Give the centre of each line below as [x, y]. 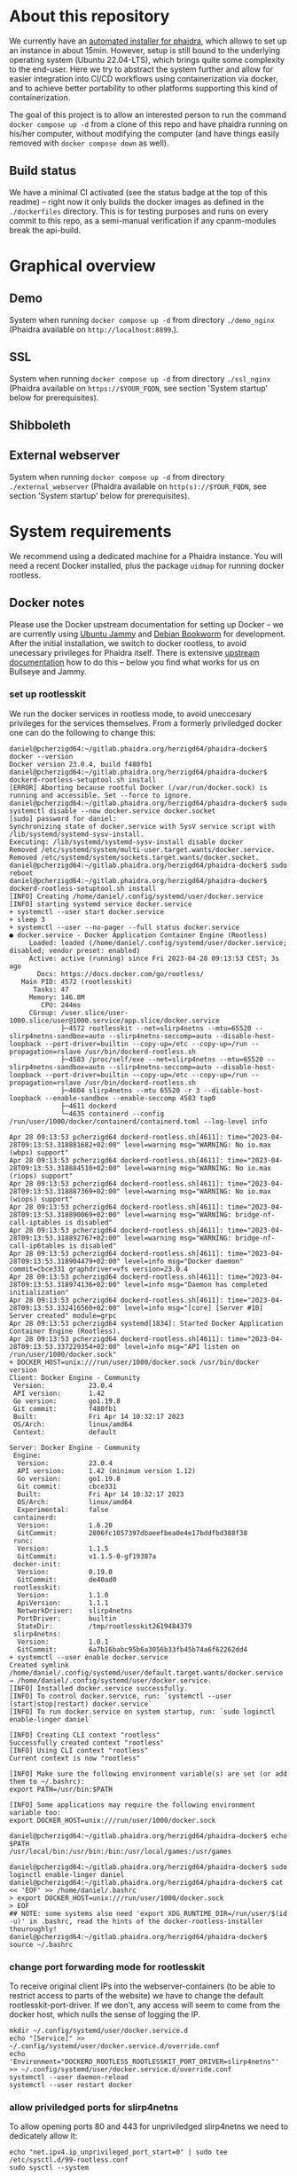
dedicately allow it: [43, 2136]
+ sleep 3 [27, 919]
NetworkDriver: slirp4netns [75, 1611]
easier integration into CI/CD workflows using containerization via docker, [144, 78]
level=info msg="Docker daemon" [184, 1261]
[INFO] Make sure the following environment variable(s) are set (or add [148, 1774]
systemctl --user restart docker [71, 2085]
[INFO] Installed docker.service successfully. [99, 1688]
